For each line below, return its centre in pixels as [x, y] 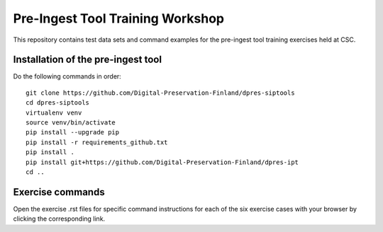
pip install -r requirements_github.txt [97, 142]
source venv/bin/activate [71, 123]
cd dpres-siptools [58, 103]
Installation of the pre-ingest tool [88, 60]
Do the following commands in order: [67, 76]
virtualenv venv [54, 112]
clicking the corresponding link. [59, 219]
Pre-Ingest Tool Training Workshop [119, 18]
